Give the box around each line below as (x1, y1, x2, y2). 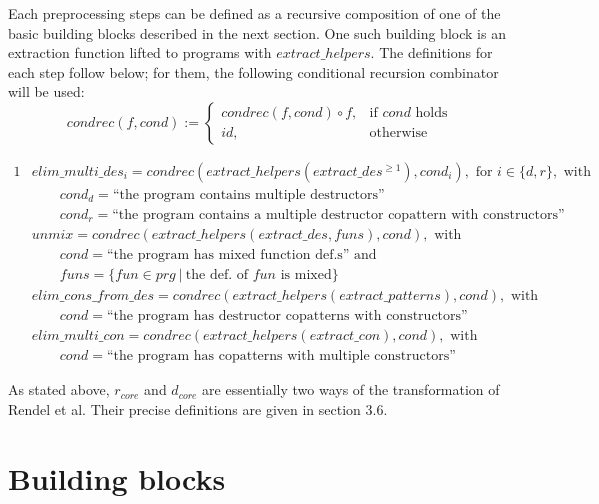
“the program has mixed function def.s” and (106, 248, 377, 263)
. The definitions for (370, 42, 493, 63)
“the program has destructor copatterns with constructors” (106, 309, 468, 324)
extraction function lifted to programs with (8, 42, 272, 63)
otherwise (369, 126, 428, 141)
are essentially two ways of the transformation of (202, 379, 500, 400)
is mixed (280, 268, 332, 283)
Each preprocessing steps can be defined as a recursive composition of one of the (8, 3, 501, 23)
